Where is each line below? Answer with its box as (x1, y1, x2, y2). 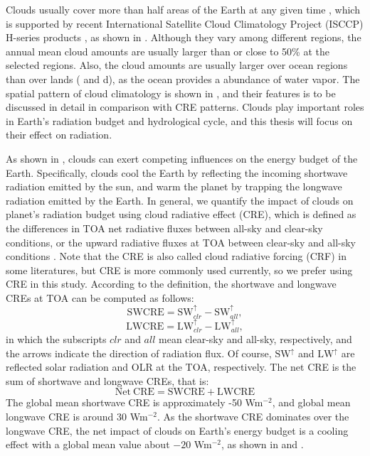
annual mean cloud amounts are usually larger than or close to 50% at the (6, 43, 329, 58)
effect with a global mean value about (6, 437, 170, 452)
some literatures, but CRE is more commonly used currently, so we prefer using (6, 262, 353, 277)
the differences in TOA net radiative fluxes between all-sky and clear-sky (6, 220, 323, 235)
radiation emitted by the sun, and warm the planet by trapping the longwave (6, 179, 342, 194)
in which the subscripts (6, 331, 107, 346)
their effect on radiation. (6, 127, 112, 142)
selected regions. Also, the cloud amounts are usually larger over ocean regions (6, 58, 348, 72)
